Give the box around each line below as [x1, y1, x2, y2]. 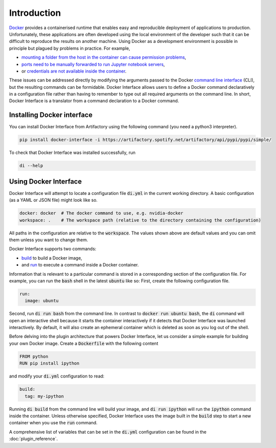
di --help [19, 163, 43, 169]
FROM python [19, 353, 49, 359]
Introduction [9, 7, 61, 18]
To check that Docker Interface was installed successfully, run [9, 149, 136, 155]
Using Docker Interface [9, 177, 82, 186]
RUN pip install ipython [19, 361, 80, 366]
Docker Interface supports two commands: [9, 246, 97, 252]
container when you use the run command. [9, 420, 98, 426]
